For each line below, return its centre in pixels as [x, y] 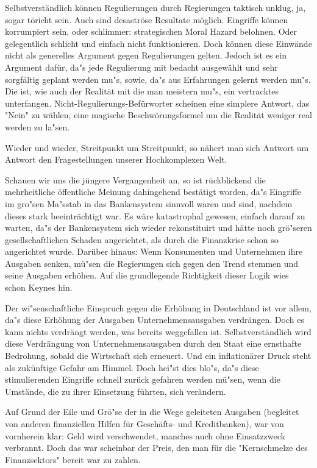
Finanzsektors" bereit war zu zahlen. [73, 459]
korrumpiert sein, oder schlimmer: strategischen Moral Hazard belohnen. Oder [151, 31]
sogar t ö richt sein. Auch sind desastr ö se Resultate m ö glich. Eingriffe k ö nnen [147, 19]
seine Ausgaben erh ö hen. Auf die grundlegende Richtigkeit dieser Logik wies [147, 275]
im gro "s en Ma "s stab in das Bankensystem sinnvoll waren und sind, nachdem [149, 203]
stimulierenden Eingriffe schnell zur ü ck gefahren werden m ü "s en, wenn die [143, 379]
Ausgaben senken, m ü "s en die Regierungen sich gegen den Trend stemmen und [152, 263]
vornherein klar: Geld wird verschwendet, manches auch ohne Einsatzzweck [145, 435]
